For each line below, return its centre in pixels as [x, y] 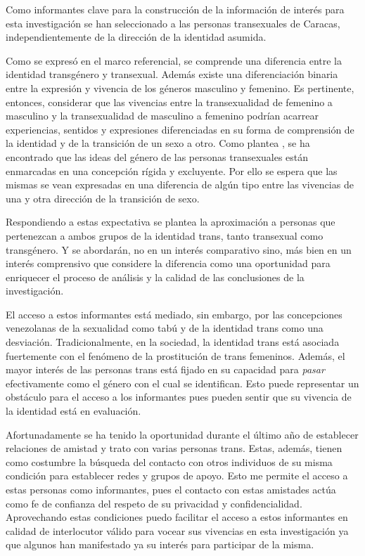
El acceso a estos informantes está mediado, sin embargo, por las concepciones [174, 314]
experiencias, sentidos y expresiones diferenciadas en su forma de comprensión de [180, 129]
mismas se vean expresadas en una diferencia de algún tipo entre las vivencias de [180, 185]
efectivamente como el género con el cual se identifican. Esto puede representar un [182, 383]
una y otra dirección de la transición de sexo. [103, 198]
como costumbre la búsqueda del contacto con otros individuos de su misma [169, 461]
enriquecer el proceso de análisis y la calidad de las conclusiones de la [155, 277]
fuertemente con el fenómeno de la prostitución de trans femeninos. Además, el [175, 355]
